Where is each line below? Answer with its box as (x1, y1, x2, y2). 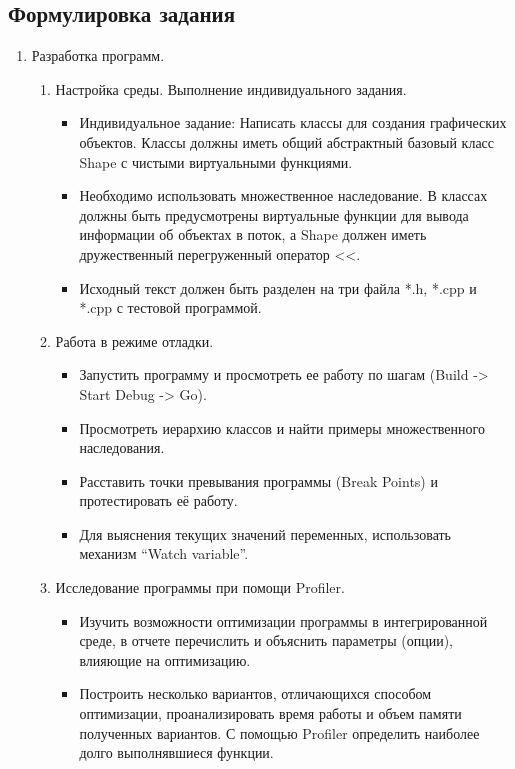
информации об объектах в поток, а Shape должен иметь (79, 224, 427, 245)
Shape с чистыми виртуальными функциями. (79, 151, 353, 172)
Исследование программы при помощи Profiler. (55, 577, 345, 598)
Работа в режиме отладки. (55, 330, 214, 351)
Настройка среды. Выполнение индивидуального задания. (55, 78, 407, 99)
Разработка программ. (31, 45, 165, 66)
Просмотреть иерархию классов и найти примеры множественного (79, 417, 485, 438)
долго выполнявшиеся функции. (79, 742, 274, 763)
